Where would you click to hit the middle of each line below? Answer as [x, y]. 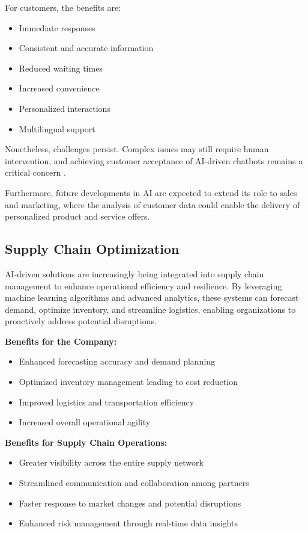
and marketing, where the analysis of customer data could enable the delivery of [152, 204]
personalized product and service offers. [77, 216]
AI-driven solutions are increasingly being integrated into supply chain [134, 273]
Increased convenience [59, 88]
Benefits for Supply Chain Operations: [86, 442]
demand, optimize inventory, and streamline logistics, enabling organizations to [150, 309]
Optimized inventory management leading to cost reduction [128, 382]
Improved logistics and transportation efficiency [107, 402]
